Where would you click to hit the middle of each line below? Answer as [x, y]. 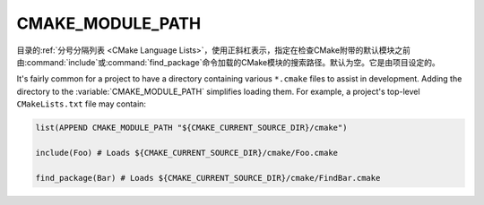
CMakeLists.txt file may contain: [82, 104]
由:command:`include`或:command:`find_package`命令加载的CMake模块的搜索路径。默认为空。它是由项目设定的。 [228, 62]
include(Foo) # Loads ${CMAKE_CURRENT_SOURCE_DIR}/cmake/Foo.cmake [187, 153]
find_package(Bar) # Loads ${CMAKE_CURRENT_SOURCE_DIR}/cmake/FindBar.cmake [208, 178]
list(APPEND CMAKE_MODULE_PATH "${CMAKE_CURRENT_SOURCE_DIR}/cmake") [191, 128]
